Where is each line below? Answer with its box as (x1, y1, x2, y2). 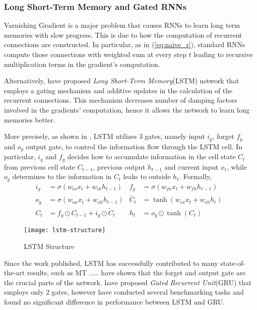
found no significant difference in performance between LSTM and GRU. (4, 297, 225, 307)
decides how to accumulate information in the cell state (67, 151, 236, 162)
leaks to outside (123, 171, 171, 182)
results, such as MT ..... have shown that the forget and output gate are (27, 267, 246, 278)
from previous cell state (4, 161, 75, 172)
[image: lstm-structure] (24, 227, 106, 234)
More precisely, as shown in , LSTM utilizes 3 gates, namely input (4, 131, 205, 141)
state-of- (220, 257, 246, 268)
